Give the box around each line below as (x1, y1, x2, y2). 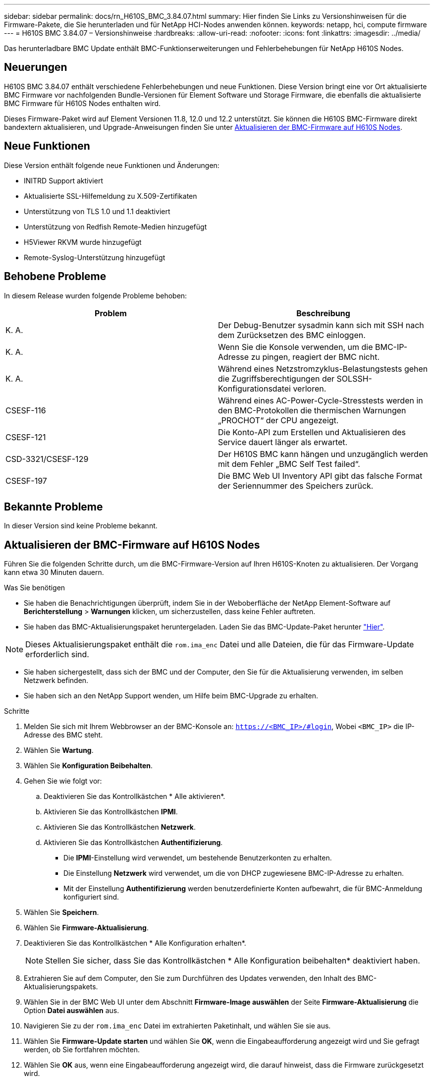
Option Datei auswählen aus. (24, 1006, 119, 1015)
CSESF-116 (5, 405, 46, 415)
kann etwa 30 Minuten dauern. (4, 568, 104, 577)
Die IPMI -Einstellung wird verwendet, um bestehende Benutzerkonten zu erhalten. (63, 853, 332, 862)
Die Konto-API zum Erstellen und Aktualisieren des (218, 427, 406, 437)
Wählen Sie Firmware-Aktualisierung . (24, 923, 149, 932)
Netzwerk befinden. (24, 676, 89, 685)
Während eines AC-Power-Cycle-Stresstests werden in (218, 395, 423, 405)
